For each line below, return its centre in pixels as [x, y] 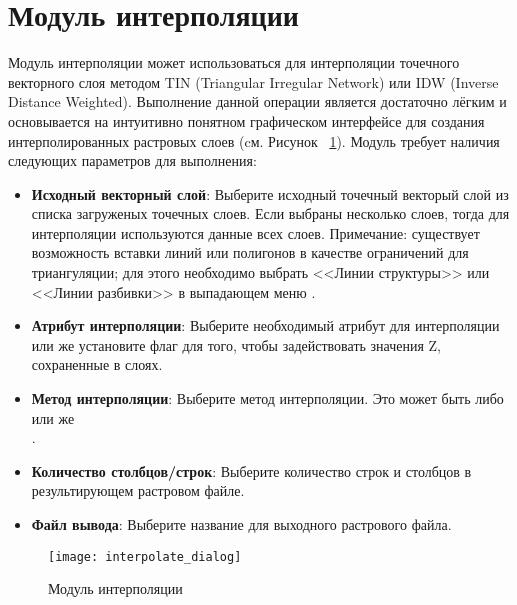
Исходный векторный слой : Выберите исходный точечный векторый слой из [270, 193]
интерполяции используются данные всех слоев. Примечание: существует [255, 232]
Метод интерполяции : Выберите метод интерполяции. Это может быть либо [267, 398]
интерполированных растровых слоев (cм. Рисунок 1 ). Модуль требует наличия [254, 140]
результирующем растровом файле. [138, 490]
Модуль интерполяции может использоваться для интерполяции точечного [234, 62]
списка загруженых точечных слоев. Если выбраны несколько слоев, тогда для [270, 213]
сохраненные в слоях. [97, 364]
